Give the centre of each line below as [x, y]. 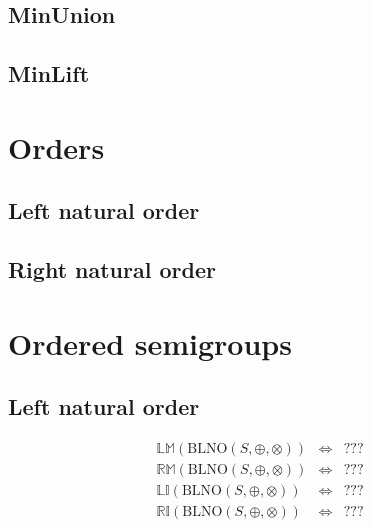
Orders [56, 146]
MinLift [49, 73]
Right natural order [112, 269]
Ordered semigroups [150, 342]
